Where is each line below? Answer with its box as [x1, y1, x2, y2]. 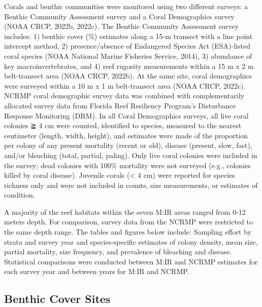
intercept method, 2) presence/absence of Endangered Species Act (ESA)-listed [4, 41, 250, 51]
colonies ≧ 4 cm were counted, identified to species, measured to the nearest [4, 120, 242, 131]
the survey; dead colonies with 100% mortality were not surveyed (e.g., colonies [4, 160, 251, 170]
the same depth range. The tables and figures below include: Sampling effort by [4, 226, 251, 237]
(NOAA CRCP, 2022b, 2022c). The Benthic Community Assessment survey [4, 21, 239, 31]
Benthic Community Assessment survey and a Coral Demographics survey [4, 11, 235, 21]
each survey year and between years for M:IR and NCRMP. [4, 266, 189, 277]
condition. [4, 189, 35, 200]
